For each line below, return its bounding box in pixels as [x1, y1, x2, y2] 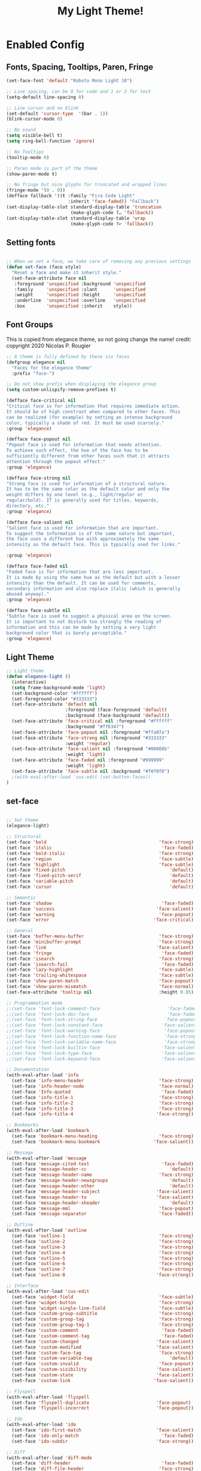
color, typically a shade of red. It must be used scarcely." [6, 420, 165, 426]
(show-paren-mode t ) [6, 171, 58, 177]
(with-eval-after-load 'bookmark [6, 1128, 90, 1134]
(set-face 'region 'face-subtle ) [6, 856, 194, 862]
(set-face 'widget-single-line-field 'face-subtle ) [11, 1305, 194, 1311]
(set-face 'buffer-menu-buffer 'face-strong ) [6, 933, 194, 939]
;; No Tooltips [6, 149, 44, 155]
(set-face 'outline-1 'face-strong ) [11, 1233, 194, 1239]
